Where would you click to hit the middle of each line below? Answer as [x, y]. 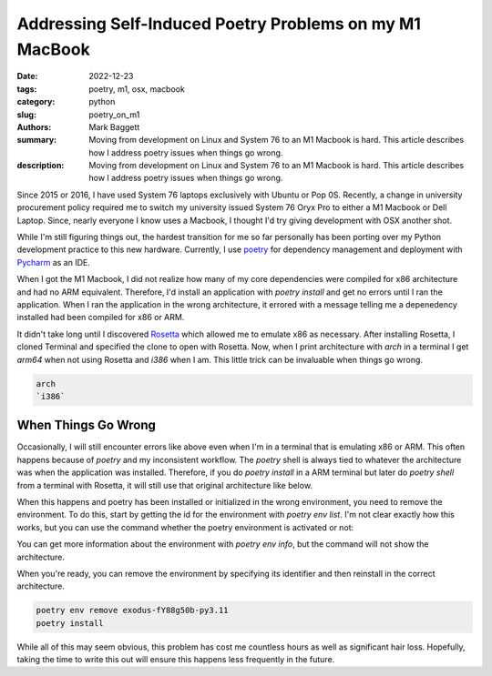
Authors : [34, 126]
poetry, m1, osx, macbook [137, 89]
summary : [37, 140]
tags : [27, 89]
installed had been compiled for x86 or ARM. [101, 318]
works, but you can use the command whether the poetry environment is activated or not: [185, 527]
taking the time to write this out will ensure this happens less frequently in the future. [176, 660]
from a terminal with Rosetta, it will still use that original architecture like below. [165, 485]
